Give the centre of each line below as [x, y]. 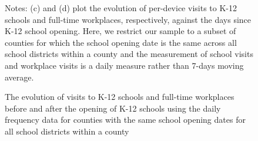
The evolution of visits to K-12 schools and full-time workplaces [120, 97]
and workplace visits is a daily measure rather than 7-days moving [124, 65]
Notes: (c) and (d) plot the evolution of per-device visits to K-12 [121, 8]
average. [19, 77]
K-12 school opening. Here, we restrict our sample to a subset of [120, 31]
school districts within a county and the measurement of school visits [129, 54]
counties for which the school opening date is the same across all [121, 42]
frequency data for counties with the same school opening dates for [125, 120]
